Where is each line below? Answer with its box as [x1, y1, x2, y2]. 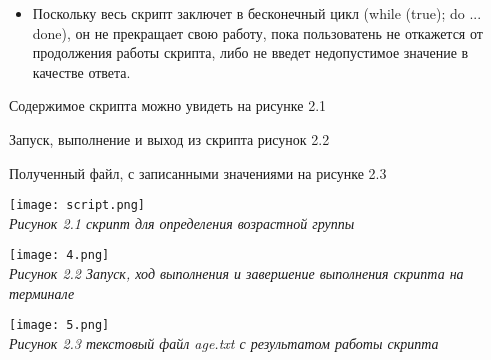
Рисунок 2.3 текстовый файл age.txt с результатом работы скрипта [9, 332, 439, 353]
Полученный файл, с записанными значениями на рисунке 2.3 [9, 162, 387, 183]
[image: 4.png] [9, 248, 110, 263]
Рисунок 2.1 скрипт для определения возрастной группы [9, 212, 355, 233]
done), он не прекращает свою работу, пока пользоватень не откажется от [32, 22, 483, 43]
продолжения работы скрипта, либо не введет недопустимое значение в [32, 42, 469, 63]
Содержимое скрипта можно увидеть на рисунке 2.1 [9, 95, 327, 116]
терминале [9, 282, 75, 303]
